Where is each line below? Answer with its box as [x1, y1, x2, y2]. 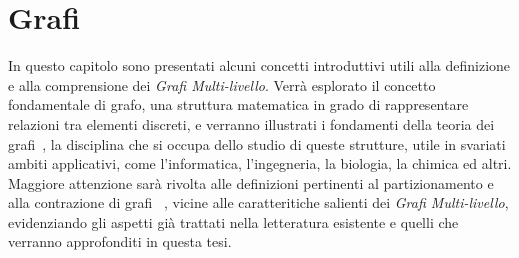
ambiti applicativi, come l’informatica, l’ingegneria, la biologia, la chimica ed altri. [8, 153, 512, 174]
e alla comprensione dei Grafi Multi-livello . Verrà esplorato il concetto [8, 74, 436, 95]
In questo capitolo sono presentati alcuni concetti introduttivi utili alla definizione [8, 55, 511, 76]
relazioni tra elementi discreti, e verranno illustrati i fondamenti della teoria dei [8, 113, 495, 134]
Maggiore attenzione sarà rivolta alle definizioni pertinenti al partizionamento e [8, 172, 494, 193]
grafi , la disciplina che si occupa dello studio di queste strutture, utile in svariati [8, 133, 506, 154]
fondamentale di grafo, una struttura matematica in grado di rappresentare [8, 94, 469, 115]
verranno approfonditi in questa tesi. [8, 231, 232, 252]
